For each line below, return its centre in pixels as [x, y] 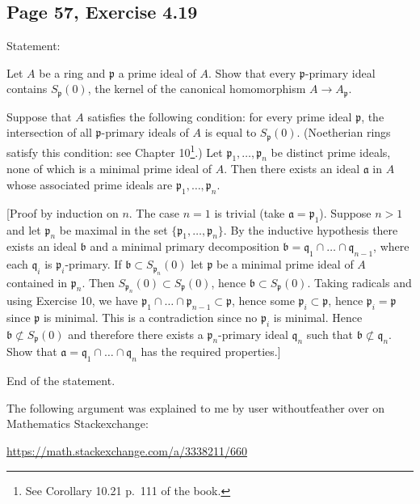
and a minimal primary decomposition [185, 246]
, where [391, 246]
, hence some [263, 300]
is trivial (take [250, 212]
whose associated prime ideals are [90, 184]
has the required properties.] [211, 352]
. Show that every [252, 72]
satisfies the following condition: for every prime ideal [220, 116]
